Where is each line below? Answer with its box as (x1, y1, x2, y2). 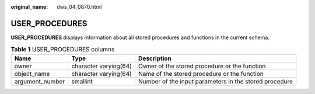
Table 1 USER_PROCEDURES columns (10, 46, 115, 54)
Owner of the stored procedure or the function (138, 62, 266, 70)
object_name (14, 69, 50, 78)
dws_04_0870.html (57, 4, 102, 10)
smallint (71, 77, 93, 85)
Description (138, 54, 171, 62)
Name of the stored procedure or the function (138, 69, 264, 78)
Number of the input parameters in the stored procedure (138, 77, 293, 85)
